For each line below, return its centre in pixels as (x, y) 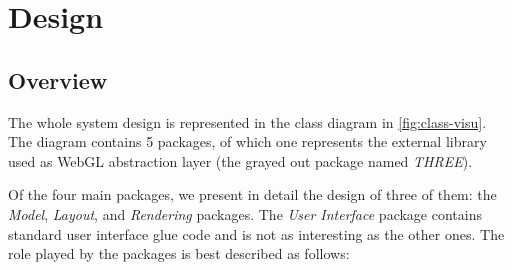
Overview (58, 79)
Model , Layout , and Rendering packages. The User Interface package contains (245, 213)
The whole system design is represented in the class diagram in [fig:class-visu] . (247, 121)
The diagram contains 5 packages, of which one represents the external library (247, 141)
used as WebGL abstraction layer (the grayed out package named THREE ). (240, 160)
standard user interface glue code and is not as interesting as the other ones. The (256, 233)
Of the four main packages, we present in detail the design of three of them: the (252, 194)
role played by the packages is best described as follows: (179, 253)
